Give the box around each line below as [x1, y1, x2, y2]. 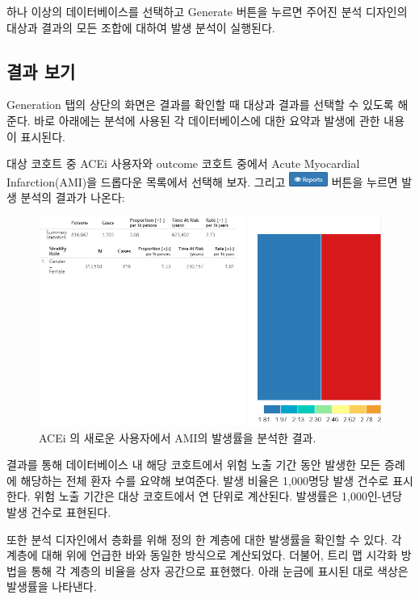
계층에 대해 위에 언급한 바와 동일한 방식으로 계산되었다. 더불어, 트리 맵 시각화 [6, 547, 398, 563]
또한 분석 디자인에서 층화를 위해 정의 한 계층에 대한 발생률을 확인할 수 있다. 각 [6, 530, 402, 547]
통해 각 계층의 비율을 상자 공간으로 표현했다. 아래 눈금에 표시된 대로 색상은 [31, 562, 409, 579]
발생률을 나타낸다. [6, 578, 97, 595]
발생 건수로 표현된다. [6, 504, 111, 521]
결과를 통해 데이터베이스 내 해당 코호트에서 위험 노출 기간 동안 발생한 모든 [6, 456, 381, 473]
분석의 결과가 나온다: [20, 189, 125, 206]
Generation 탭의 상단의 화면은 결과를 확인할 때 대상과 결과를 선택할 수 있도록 [6, 96, 394, 113]
